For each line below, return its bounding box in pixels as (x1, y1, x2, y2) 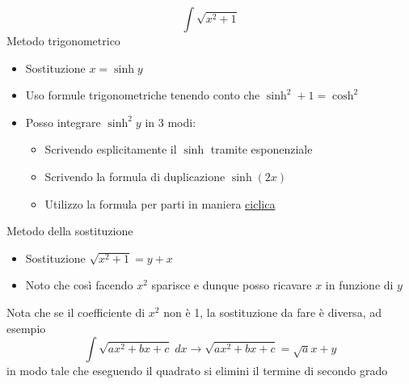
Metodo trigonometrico (6, 32, 120, 49)
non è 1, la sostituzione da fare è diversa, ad (163, 303, 382, 320)
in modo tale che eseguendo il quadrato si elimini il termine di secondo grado (6, 362, 388, 379)
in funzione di (325, 276, 394, 293)
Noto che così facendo (25, 276, 133, 293)
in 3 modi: (145, 113, 196, 130)
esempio (6, 319, 46, 336)
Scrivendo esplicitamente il (44, 141, 177, 158)
